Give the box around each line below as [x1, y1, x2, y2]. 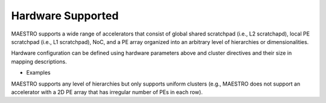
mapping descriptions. [11, 58, 68, 65]
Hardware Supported [11, 9, 119, 22]
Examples [26, 69, 51, 76]
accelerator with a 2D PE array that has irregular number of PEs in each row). [11, 88, 203, 96]
